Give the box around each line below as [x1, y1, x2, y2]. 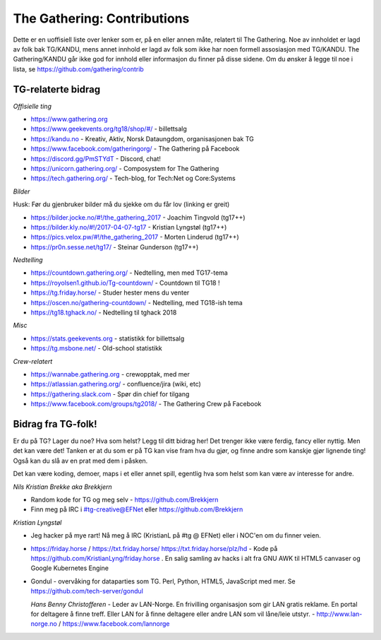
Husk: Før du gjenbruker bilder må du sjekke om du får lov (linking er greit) [13, 200, 230, 208]
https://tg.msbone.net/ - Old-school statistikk [30, 344, 162, 352]
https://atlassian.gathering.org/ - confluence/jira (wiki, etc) [30, 380, 201, 389]
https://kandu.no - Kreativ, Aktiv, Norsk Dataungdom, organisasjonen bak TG [30, 134, 254, 143]
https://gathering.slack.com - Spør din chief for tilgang [30, 389, 190, 398]
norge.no [30, 620, 58, 628]
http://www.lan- [316, 610, 363, 618]
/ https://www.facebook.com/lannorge [59, 620, 170, 628]
